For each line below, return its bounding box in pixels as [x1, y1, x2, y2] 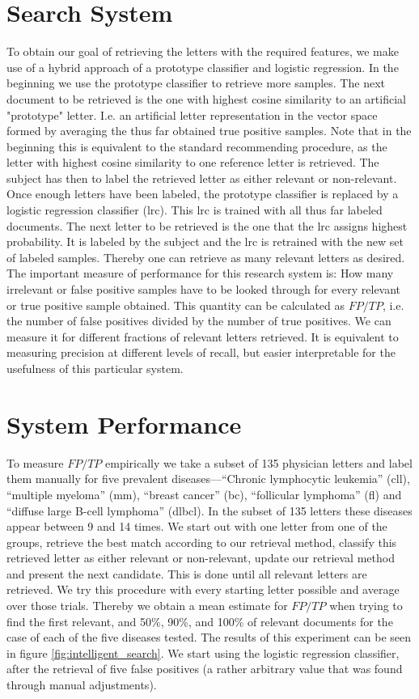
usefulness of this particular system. [6, 360, 184, 376]
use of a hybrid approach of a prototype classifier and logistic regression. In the [6, 58, 399, 75]
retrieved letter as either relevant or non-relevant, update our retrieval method [6, 549, 395, 566]
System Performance [6, 407, 242, 440]
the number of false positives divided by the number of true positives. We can [6, 312, 391, 329]
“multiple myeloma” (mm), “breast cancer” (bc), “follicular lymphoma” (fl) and [6, 485, 402, 502]
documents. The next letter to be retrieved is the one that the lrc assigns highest [6, 217, 408, 234]
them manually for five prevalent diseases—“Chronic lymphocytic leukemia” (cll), [6, 470, 410, 487]
